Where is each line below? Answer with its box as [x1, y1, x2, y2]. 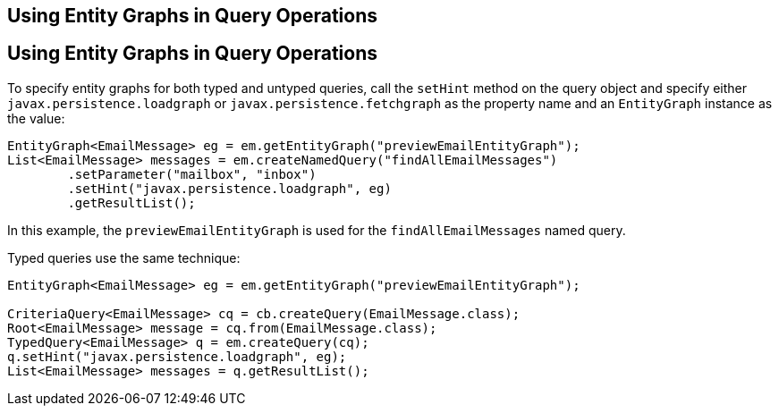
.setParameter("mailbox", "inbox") [67, 166, 317, 181]
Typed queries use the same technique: [7, 249, 241, 265]
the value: [7, 110, 65, 126]
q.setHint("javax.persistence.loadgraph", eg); [7, 349, 347, 364]
